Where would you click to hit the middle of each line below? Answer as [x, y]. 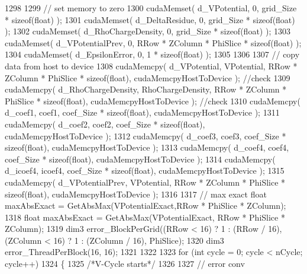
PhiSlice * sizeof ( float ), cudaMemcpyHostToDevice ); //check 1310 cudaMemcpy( [153, 101]
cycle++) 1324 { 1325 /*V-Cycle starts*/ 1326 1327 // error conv [125, 264]
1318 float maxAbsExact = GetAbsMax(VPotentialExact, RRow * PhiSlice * [145, 217]
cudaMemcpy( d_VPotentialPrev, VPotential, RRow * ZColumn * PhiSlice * [145, 182]
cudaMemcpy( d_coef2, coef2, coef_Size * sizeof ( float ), [105, 124]
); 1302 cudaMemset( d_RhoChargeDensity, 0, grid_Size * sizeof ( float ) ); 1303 [148, 31]
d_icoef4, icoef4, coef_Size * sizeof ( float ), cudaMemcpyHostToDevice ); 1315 [145, 171]
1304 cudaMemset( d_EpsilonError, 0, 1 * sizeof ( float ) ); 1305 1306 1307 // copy [152, 54]
